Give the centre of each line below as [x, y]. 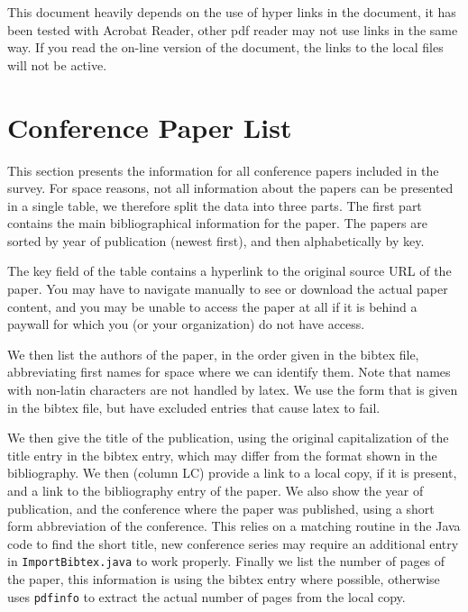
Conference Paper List [150, 127]
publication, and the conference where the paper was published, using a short [221, 508]
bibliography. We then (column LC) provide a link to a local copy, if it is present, [232, 473]
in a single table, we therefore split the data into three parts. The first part [215, 205]
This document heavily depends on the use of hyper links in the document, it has [232, 12]
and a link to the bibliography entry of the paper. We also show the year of [216, 490]
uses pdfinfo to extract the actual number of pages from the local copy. [206, 596]
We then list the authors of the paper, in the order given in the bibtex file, [213, 354]
